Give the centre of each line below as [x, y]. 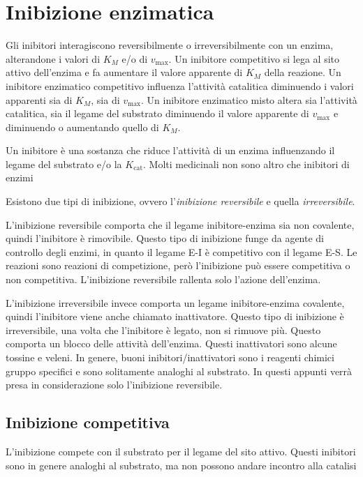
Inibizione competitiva [88, 422]
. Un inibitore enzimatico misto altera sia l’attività [249, 99]
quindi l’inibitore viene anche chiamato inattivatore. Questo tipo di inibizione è [175, 316]
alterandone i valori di [53, 58]
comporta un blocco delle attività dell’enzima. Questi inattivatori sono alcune [171, 343]
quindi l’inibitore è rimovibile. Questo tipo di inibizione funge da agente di [165, 238]
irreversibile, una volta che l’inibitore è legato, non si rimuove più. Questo [163, 330]
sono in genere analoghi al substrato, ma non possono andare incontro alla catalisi [181, 465]
